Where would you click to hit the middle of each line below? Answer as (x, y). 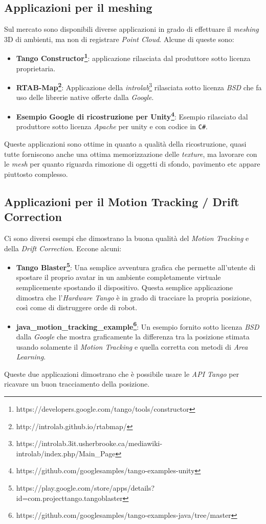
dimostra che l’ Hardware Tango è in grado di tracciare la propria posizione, (134, 297)
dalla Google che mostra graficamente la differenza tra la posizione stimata (133, 337)
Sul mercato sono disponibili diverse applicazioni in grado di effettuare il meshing (131, 29)
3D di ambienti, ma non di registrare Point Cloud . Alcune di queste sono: (119, 39)
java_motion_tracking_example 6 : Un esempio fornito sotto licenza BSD (138, 326)
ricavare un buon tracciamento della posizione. (77, 384)
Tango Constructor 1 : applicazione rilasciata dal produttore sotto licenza (133, 57)
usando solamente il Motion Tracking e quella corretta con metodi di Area (132, 346)
